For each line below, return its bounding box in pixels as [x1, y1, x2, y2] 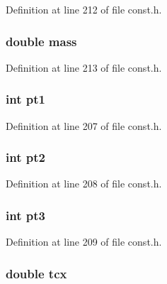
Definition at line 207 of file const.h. [6, 118, 162, 133]
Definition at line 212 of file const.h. [6, 2, 162, 16]
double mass [6, 32, 77, 50]
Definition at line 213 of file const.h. [6, 60, 162, 75]
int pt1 [6, 90, 45, 108]
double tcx [6, 264, 67, 282]
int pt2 [6, 148, 45, 166]
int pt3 [6, 206, 45, 224]
